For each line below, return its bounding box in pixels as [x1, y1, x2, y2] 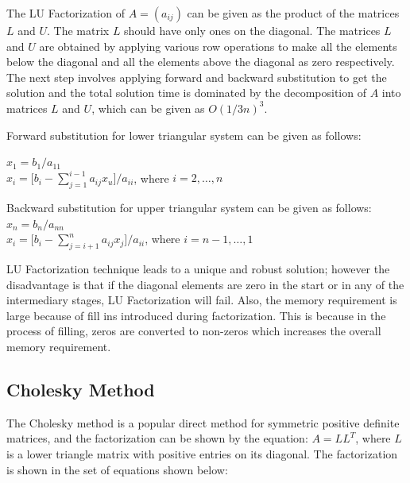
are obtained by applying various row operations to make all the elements [39, 37, 397, 54]
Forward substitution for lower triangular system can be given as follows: [6, 126, 362, 143]
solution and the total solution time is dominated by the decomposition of [6, 84, 366, 101]
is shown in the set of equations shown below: [6, 461, 228, 477]
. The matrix [47, 22, 110, 38]
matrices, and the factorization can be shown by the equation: [6, 430, 308, 446]
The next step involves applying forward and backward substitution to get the [6, 68, 387, 85]
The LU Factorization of [6, 5, 125, 21]
